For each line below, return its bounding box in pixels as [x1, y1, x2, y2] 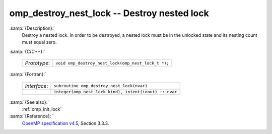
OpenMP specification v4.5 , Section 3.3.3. [22, 120, 109, 126]
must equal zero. [22, 39, 57, 45]
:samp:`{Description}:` [9, 25, 55, 31]
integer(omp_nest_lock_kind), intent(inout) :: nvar [53, 89, 177, 94]
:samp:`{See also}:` [9, 99, 49, 105]
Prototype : [25, 59, 50, 66]
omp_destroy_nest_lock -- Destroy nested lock [9, 8, 209, 19]
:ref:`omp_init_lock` [22, 106, 62, 112]
